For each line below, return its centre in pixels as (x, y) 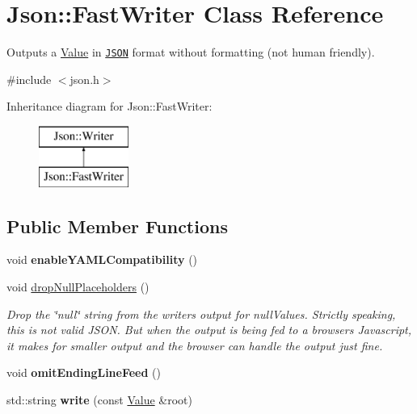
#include (29, 79)
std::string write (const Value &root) (99, 399)
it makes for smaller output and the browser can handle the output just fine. (195, 345)
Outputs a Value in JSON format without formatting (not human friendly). (191, 52)
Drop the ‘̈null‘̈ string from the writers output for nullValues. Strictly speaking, (201, 314)
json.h (84, 79)
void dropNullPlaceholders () (78, 286)
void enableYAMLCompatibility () (102, 259)
